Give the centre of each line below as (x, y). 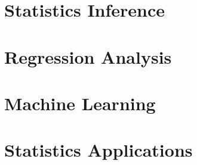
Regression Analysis (88, 56)
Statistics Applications (98, 150)
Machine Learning (80, 103)
